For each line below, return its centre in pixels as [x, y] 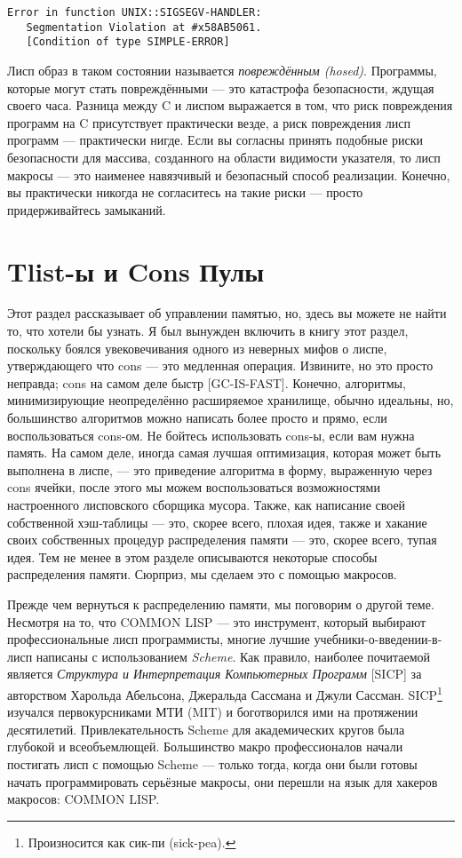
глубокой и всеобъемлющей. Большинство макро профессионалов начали [205, 747]
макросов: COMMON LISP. [84, 799]
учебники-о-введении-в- [378, 639]
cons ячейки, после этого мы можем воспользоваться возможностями [194, 487]
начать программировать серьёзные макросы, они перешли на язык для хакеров [223, 781]
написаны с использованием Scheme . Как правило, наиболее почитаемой [233, 656]
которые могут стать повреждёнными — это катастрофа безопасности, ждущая [221, 87]
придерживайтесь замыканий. [87, 209]
